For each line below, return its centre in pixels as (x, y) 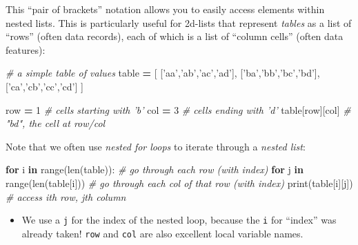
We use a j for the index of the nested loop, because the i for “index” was (179, 220)
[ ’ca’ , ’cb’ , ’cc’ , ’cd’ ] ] (44, 86)
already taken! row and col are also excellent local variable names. (162, 233)
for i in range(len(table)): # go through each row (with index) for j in (155, 169)
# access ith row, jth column (66, 196)
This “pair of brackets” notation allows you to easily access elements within (165, 9)
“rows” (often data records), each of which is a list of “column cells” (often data (175, 36)
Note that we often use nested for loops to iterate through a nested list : (156, 146)
